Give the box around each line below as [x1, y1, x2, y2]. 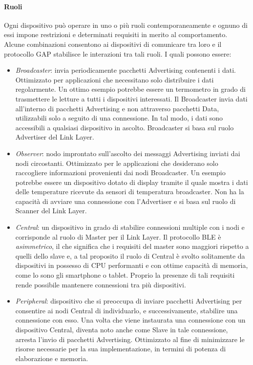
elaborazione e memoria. [15, 353, 88, 363]
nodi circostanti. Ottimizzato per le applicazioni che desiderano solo [15, 158, 218, 168]
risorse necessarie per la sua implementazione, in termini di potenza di [15, 344, 226, 354]
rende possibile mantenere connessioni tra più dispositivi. [15, 279, 186, 289]
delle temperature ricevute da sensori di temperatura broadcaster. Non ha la [15, 186, 244, 197]
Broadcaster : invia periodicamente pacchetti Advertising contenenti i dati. [15, 65, 236, 75]
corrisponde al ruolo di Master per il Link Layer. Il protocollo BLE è [15, 231, 221, 242]
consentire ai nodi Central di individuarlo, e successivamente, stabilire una [15, 305, 238, 315]
